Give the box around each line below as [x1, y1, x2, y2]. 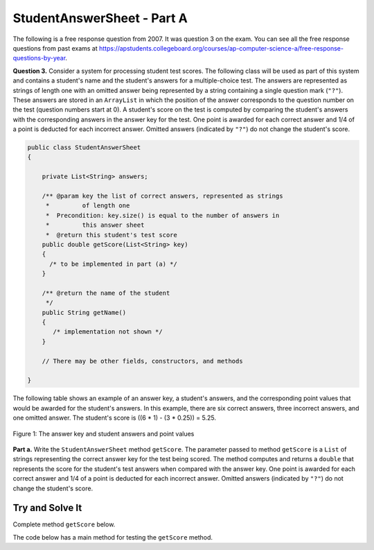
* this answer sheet [45, 221, 145, 229]
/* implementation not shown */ [53, 328, 163, 336]
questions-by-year [12, 54, 66, 62]
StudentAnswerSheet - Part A [12, 10, 188, 26]
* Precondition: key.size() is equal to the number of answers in [45, 212, 280, 219]
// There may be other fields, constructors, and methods [42, 357, 243, 365]
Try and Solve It [12, 502, 82, 514]
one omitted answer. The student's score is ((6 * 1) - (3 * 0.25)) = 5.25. [12, 413, 216, 422]
